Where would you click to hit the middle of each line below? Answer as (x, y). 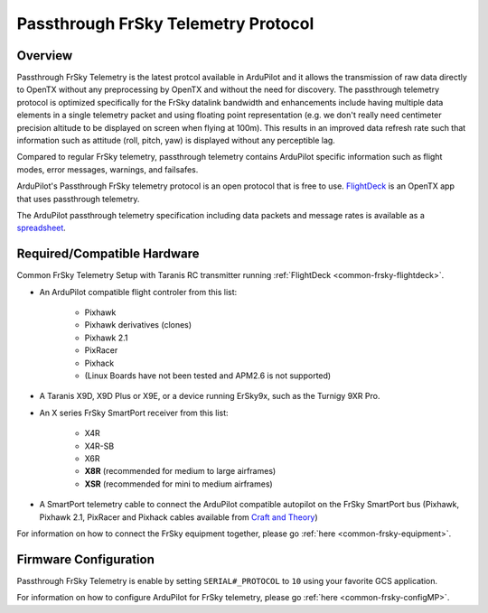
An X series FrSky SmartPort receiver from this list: (134, 413)
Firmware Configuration (86, 559)
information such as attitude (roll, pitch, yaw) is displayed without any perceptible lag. (176, 141)
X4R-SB (99, 446)
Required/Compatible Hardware (108, 254)
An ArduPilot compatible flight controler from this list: (138, 292)
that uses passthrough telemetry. (78, 199)
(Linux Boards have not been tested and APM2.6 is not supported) (208, 376)
